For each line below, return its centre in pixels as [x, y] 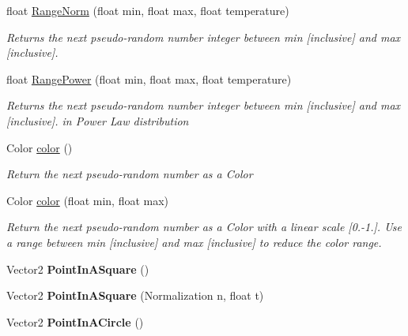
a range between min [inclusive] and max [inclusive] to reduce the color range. [194, 242]
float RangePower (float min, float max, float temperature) [149, 78]
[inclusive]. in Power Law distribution [98, 120]
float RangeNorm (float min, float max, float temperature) [148, 10]
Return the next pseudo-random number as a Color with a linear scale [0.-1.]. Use [204, 227]
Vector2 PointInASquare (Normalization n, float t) [135, 295]
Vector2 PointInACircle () [75, 321]
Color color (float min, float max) [88, 200]
